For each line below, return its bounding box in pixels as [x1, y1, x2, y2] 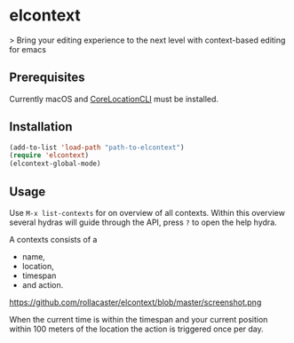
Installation [9, 119, 73, 134]
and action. [21, 280, 64, 290]
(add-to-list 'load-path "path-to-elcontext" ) [9, 143, 185, 152]
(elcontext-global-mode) [9, 159, 101, 169]
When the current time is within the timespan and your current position [9, 315, 268, 324]
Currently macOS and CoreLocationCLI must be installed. [9, 93, 219, 104]
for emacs [9, 44, 47, 54]
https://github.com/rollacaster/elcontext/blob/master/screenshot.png [9, 297, 262, 307]
